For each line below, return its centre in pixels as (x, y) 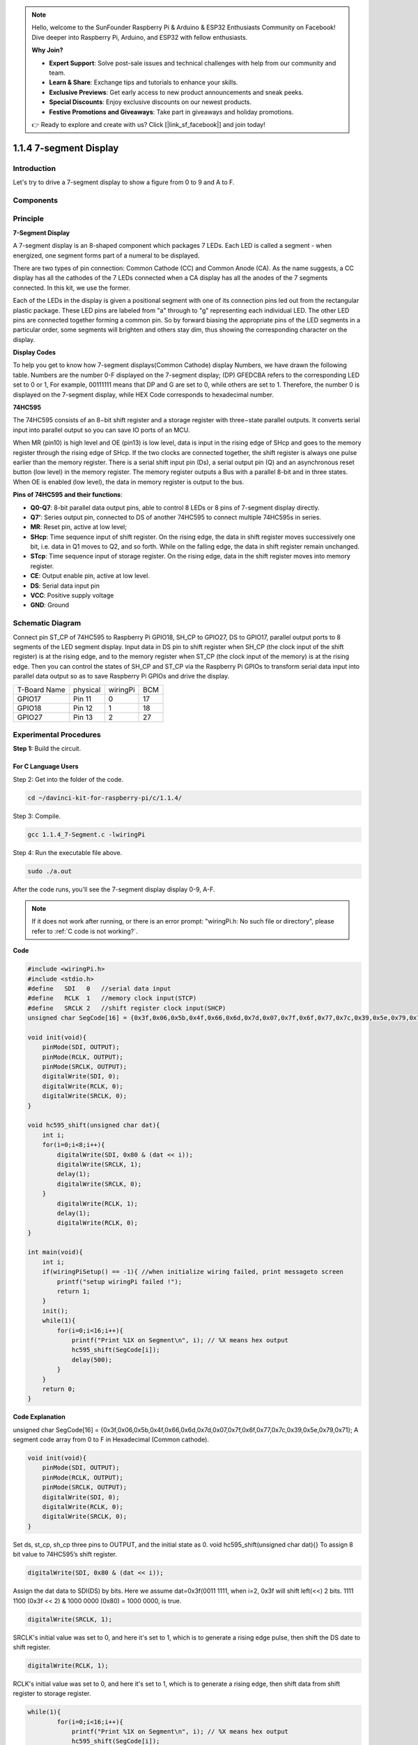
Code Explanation (39, 1417)
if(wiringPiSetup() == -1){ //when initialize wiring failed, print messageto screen (193, 1272)
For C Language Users (46, 766)
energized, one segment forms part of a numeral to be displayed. (106, 255)
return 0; (59, 1389)
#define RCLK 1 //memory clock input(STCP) (112, 998)
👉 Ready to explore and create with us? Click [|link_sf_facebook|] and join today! (148, 124)
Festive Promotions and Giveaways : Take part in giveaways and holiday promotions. (171, 112)
